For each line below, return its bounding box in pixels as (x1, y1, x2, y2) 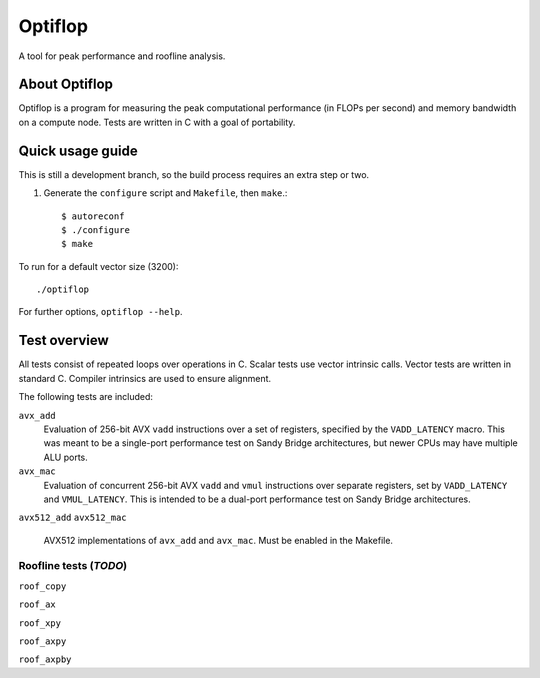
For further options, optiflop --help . (18, 306, 183, 318)
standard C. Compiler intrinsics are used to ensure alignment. (18, 372, 272, 384)
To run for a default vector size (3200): (18, 260, 179, 272)
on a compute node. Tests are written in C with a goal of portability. (18, 116, 296, 128)
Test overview (18, 332, 109, 349)
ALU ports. (43, 451, 89, 463)
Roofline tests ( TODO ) (18, 559, 128, 573)
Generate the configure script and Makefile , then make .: (43, 187, 288, 199)
